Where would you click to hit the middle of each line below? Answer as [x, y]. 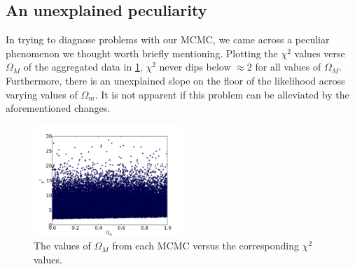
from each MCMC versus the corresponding [206, 246]
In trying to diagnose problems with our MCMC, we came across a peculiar [168, 39]
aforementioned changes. [58, 108]
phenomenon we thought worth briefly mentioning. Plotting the [142, 53]
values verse [320, 53]
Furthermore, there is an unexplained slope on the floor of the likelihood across [175, 80]
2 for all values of [284, 67]
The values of [62, 246]
